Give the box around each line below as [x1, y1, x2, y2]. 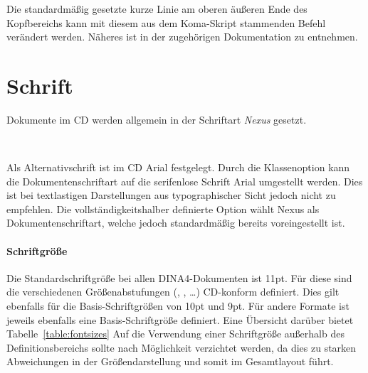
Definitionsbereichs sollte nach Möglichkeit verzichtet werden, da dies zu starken [6, 340, 357, 355]
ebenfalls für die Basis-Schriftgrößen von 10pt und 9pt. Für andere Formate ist [6, 298, 349, 313]
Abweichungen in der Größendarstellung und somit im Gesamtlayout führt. [6, 354, 334, 369]
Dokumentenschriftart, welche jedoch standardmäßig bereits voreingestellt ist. [6, 215, 345, 230]
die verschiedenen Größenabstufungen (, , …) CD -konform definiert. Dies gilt [6, 284, 340, 299]
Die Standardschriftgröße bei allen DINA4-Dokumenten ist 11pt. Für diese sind [6, 270, 352, 285]
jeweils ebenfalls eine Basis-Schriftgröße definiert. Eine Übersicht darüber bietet [6, 312, 354, 327]
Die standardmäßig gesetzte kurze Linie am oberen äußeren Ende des [6, 1, 307, 16]
